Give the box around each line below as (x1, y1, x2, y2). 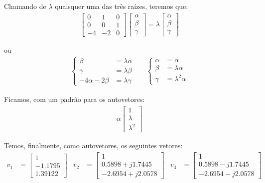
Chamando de (4, 1, 46, 11)
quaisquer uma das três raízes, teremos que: (55, 1, 188, 11)
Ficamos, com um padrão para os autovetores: (4, 93, 145, 104)
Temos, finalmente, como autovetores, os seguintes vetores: (4, 140, 183, 151)
